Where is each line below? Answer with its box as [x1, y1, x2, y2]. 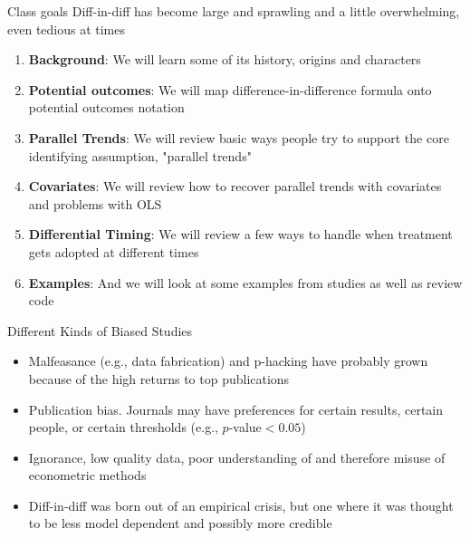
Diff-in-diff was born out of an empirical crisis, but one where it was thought [28, 495, 454, 514]
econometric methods [28, 466, 147, 485]
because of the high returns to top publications [28, 369, 290, 388]
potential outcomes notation [28, 98, 185, 117]
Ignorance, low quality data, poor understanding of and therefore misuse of [28, 447, 446, 466]
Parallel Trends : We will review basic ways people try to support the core [28, 128, 449, 147]
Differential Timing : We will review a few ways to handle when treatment [28, 225, 453, 244]
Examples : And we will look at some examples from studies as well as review [28, 273, 463, 292]
